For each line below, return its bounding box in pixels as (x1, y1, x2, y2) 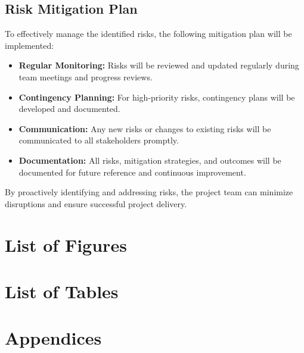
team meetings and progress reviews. (18, 70, 153, 83)
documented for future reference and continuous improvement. (18, 165, 246, 178)
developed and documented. (18, 102, 120, 115)
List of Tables (5, 279, 119, 303)
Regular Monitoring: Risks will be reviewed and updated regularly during (18, 59, 299, 71)
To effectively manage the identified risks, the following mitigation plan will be (5, 27, 292, 40)
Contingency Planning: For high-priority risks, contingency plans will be (18, 90, 295, 103)
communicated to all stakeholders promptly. (18, 134, 179, 146)
